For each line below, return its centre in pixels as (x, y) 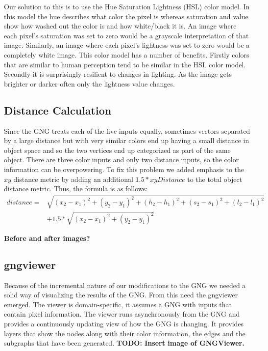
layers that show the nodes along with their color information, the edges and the (125, 333)
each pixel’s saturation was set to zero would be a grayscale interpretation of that (126, 35)
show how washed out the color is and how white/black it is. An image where (120, 26)
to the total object (215, 179)
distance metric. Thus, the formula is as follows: (76, 189)
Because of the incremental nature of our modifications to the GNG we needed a (125, 285)
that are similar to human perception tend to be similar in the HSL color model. (125, 64)
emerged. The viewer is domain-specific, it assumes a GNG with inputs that (118, 304)
